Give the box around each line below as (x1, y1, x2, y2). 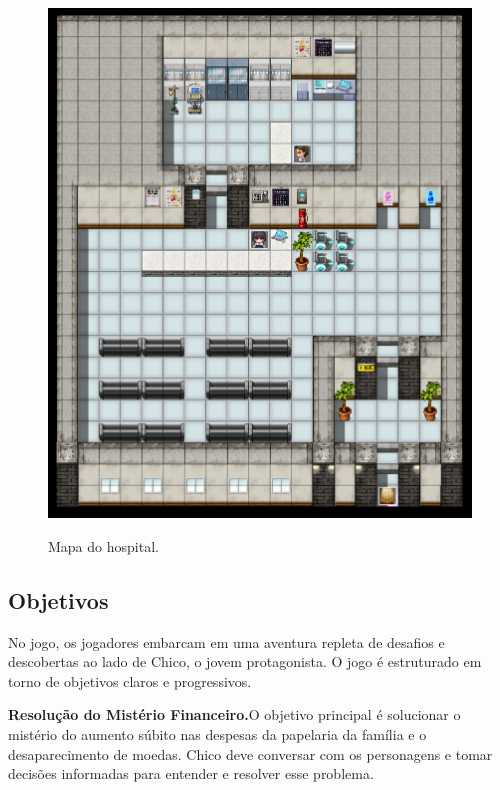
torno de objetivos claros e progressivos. (8, 670, 252, 691)
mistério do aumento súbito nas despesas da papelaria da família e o (8, 723, 427, 744)
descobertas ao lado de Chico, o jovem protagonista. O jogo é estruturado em (8, 651, 482, 672)
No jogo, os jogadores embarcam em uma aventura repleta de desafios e (8, 631, 445, 652)
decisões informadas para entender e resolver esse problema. (8, 763, 374, 784)
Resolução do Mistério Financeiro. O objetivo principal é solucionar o (8, 704, 461, 725)
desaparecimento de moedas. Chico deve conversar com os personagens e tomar (8, 743, 493, 764)
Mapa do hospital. (48, 535, 159, 556)
